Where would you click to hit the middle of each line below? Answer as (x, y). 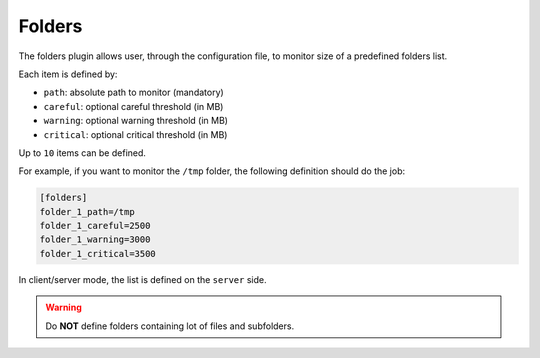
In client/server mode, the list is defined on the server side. (142, 279)
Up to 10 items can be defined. (82, 152)
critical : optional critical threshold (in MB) (135, 134)
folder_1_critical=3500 (98, 253)
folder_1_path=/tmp (87, 211)
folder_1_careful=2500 (95, 226)
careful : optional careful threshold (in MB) (133, 106)
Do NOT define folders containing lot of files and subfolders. (170, 326)
